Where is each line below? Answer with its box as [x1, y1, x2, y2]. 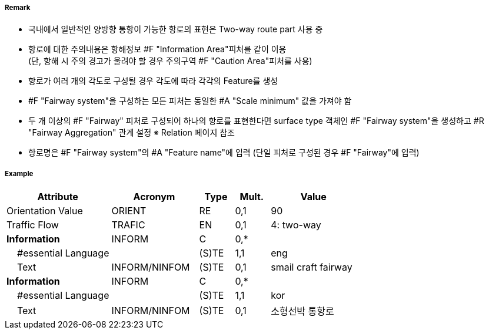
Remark [5, 4, 31, 12]
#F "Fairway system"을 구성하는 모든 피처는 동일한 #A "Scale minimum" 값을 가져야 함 [28, 96, 352, 106]
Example [5, 169, 34, 178]
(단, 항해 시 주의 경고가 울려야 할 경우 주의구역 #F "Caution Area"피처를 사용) [28, 56, 312, 66]
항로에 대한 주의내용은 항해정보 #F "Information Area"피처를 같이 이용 [28, 44, 287, 55]
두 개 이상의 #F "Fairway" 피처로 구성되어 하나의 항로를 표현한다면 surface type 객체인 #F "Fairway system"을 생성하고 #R [28, 116, 484, 126]
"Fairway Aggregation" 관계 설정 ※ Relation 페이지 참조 [28, 127, 235, 138]
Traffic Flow [6, 219, 59, 231]
